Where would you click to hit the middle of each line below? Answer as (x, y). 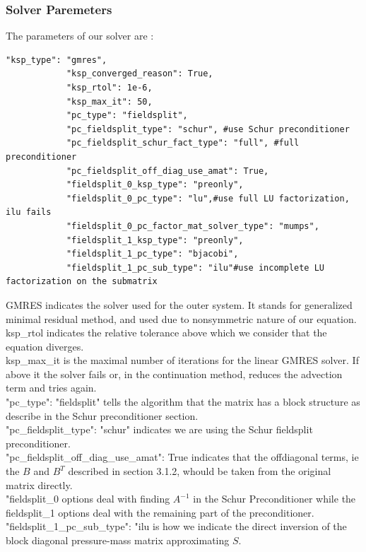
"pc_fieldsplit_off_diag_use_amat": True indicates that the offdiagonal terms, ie (182, 457)
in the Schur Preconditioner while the (274, 499)
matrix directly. (39, 485)
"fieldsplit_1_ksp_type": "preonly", (155, 240)
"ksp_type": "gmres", (57, 60)
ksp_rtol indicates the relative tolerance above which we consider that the (166, 333)
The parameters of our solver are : (80, 36)
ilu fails (29, 212)
